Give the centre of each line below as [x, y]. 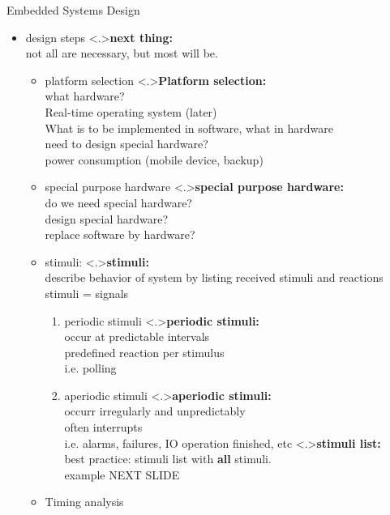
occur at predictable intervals [137, 336]
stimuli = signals [87, 293]
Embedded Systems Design [73, 10]
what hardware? [85, 96]
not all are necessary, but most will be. [122, 53]
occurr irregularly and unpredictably [155, 411]
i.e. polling [90, 368]
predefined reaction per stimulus [144, 352]
